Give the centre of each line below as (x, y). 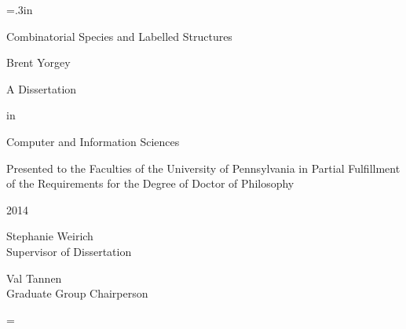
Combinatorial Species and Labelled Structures (119, 36)
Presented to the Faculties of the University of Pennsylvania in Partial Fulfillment (203, 168)
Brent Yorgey (38, 62)
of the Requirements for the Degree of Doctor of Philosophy (150, 183)
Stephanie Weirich (50, 236)
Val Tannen (34, 278)
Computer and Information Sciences (93, 141)
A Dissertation (42, 88)
